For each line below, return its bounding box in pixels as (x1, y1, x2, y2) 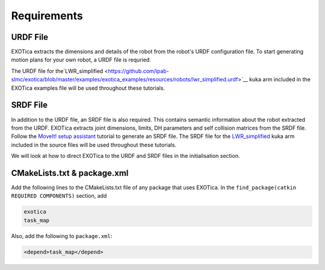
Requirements (11, 9, 84, 22)
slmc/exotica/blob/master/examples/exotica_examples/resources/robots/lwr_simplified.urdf (11, 76, 238, 83)
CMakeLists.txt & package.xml (11, 168, 129, 178)
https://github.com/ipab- (108, 67, 170, 75)
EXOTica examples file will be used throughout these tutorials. (11, 84, 166, 92)
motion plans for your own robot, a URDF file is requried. (11, 56, 152, 63)
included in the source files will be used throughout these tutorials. (11, 141, 177, 148)
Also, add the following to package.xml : (11, 232, 113, 239)
